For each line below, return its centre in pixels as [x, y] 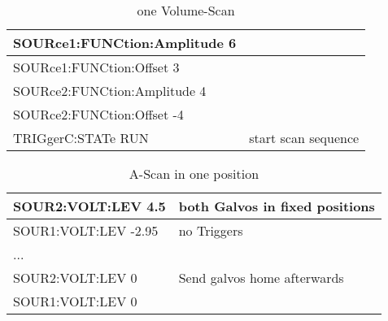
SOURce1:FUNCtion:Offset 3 [96, 67]
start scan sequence [304, 138]
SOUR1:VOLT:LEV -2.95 [86, 230]
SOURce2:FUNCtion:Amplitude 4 [110, 91]
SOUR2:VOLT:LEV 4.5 [89, 206]
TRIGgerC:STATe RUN [81, 138]
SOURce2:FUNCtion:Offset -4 [98, 114]
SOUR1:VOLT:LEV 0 [75, 301]
